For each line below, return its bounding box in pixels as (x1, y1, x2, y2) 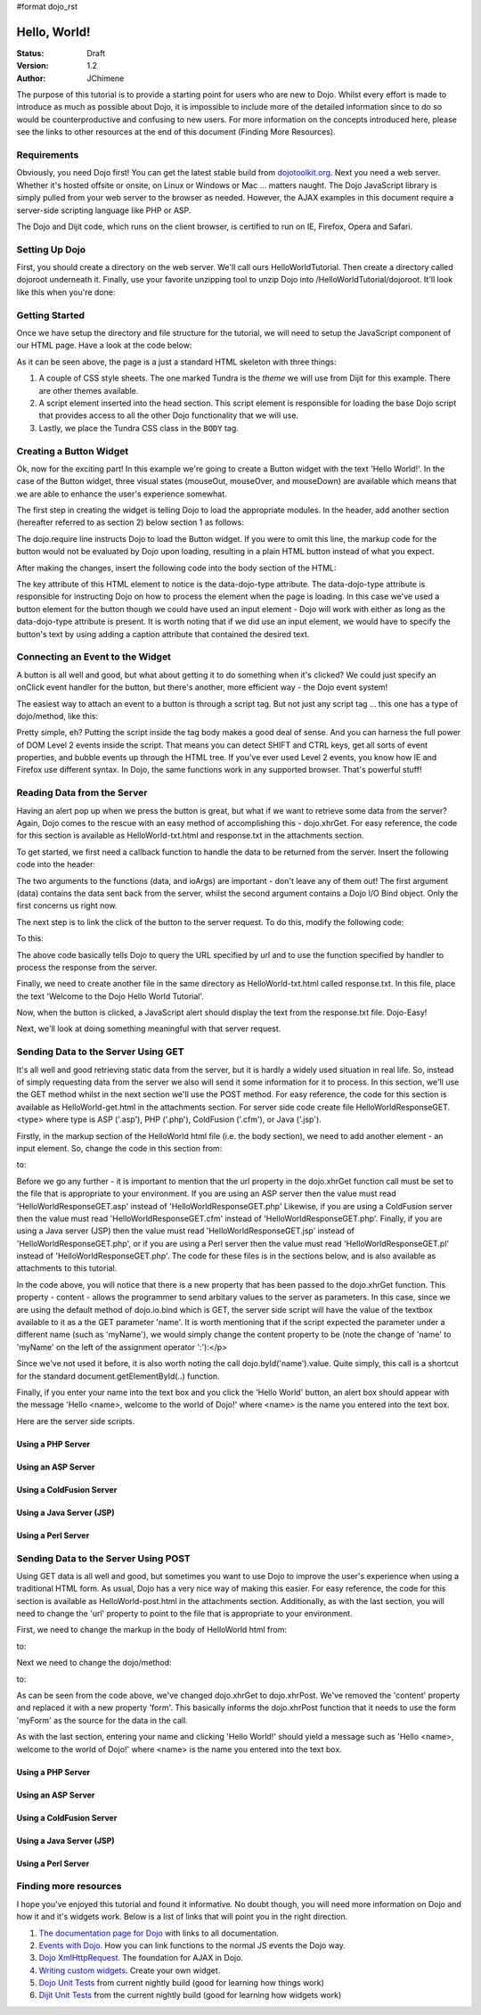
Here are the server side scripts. (16, 1415, 135, 1426)
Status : (16, 47, 45, 58)
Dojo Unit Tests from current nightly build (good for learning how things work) (38, 1978, 325, 1988)
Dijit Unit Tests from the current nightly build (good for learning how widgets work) (38, 1990, 342, 2001)
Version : (16, 61, 49, 71)
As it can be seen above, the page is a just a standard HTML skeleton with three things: (16, 356, 338, 367)
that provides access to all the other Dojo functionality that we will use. (38, 410, 298, 421)
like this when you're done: (16, 286, 116, 298)
